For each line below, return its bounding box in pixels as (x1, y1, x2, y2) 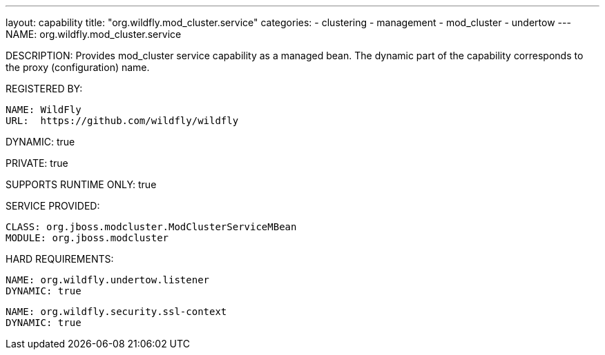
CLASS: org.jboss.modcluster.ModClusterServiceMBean (6, 221, 297, 232)
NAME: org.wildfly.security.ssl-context (6, 306, 227, 317)
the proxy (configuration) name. (6, 61, 150, 73)
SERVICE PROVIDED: (6, 200, 100, 212)
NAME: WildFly (6, 104, 81, 115)
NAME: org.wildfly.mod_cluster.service (6, 28, 182, 40)
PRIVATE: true (6, 157, 68, 169)
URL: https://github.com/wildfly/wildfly (6, 115, 239, 126)
